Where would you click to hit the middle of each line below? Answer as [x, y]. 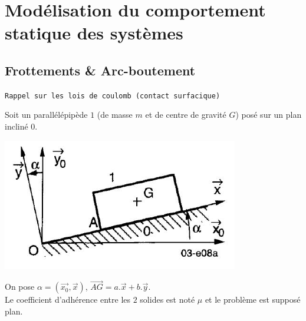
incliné [17, 126]
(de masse [115, 115]
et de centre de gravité [186, 115]
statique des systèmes [94, 33]
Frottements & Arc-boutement [100, 70]
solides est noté [167, 300]
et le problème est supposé [253, 300]
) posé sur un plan [269, 115]
